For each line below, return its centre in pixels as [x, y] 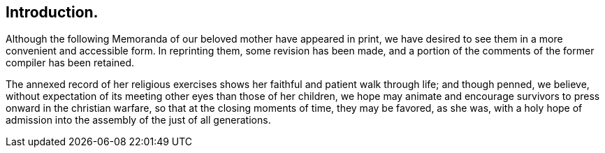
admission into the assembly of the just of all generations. [138, 120]
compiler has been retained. [70, 63]
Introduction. [52, 12]
